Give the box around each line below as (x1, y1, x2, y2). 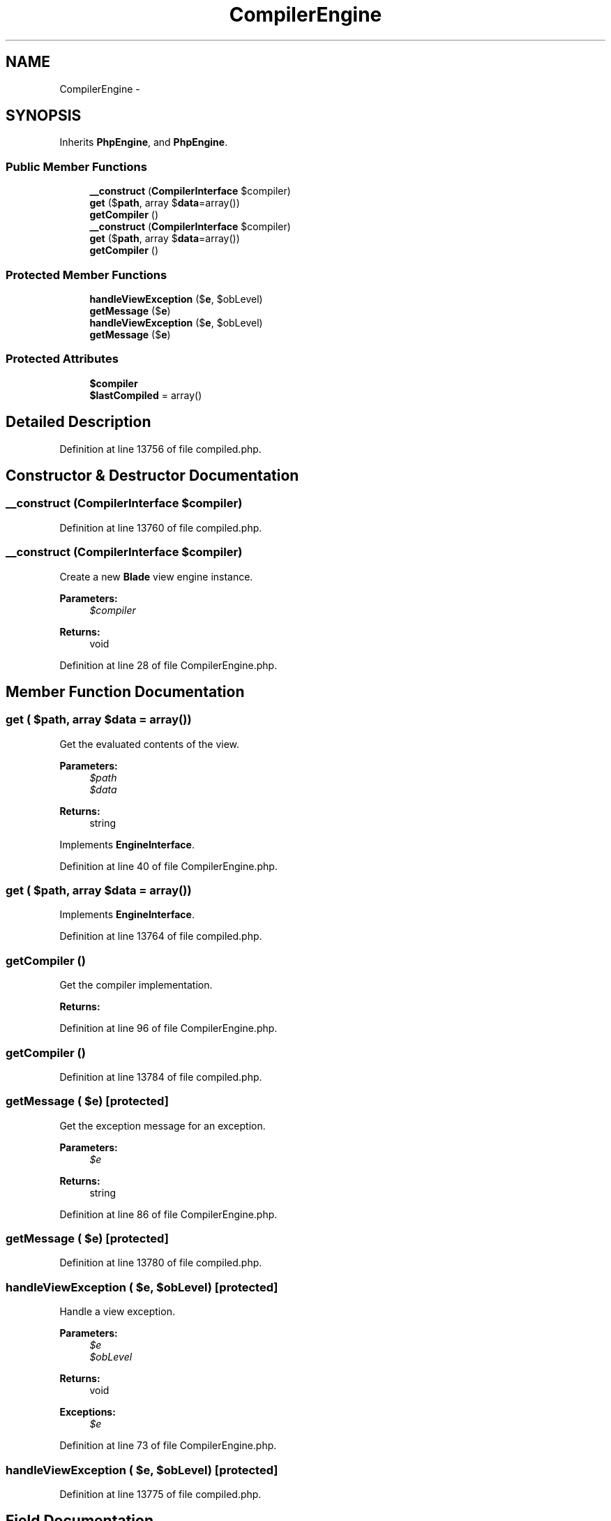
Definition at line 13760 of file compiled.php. (59, 521, 262, 534)
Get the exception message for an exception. (59, 1119, 266, 1132)
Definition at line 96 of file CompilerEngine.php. (59, 1022, 278, 1035)
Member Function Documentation (6, 682, 245, 700)
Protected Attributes (6, 352, 119, 366)
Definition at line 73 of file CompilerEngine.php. (59, 1439, 277, 1452)
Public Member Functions (6, 159, 147, 174)
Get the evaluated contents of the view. (59, 737, 240, 750)
